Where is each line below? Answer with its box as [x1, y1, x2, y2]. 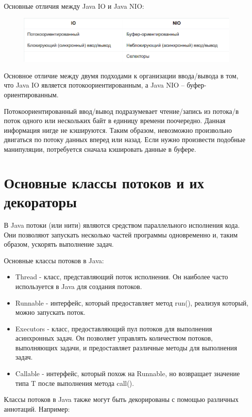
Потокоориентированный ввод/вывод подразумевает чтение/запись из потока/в [4, 106, 239, 116]
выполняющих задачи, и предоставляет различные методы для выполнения [15, 342, 237, 352]
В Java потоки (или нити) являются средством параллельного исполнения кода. [4, 219, 240, 230]
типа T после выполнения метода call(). [15, 378, 134, 388]
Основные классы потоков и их [4, 172, 204, 192]
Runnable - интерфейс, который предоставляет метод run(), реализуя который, [15, 297, 249, 308]
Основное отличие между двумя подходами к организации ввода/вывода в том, [4, 70, 238, 80]
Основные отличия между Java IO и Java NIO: [4, 1, 144, 11]
